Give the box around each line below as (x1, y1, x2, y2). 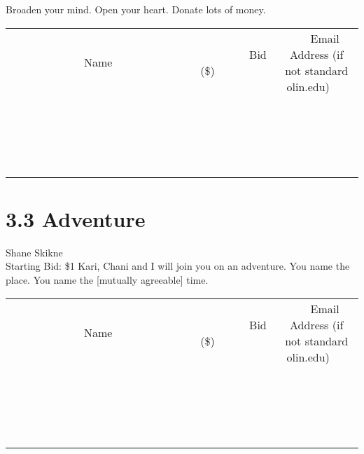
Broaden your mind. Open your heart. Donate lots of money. (6, 2, 266, 16)
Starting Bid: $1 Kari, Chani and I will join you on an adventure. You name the (6, 259, 350, 273)
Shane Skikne (6, 245, 63, 259)
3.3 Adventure (6, 204, 146, 233)
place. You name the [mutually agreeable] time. (6, 272, 209, 287)
